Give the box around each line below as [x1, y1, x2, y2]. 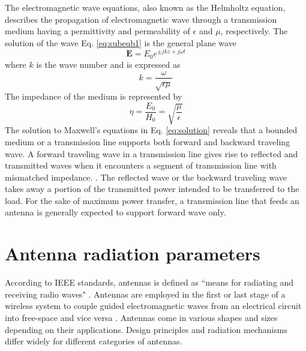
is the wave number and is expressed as [36, 58, 181, 70]
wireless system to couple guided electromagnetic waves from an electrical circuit [5, 299, 302, 312]
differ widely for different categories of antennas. [5, 335, 182, 347]
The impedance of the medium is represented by [5, 90, 182, 103]
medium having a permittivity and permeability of [5, 25, 190, 37]
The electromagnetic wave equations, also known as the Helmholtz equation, [5, 1, 286, 13]
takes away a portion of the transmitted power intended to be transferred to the [5, 182, 299, 195]
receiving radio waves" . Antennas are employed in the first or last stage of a [5, 287, 286, 300]
